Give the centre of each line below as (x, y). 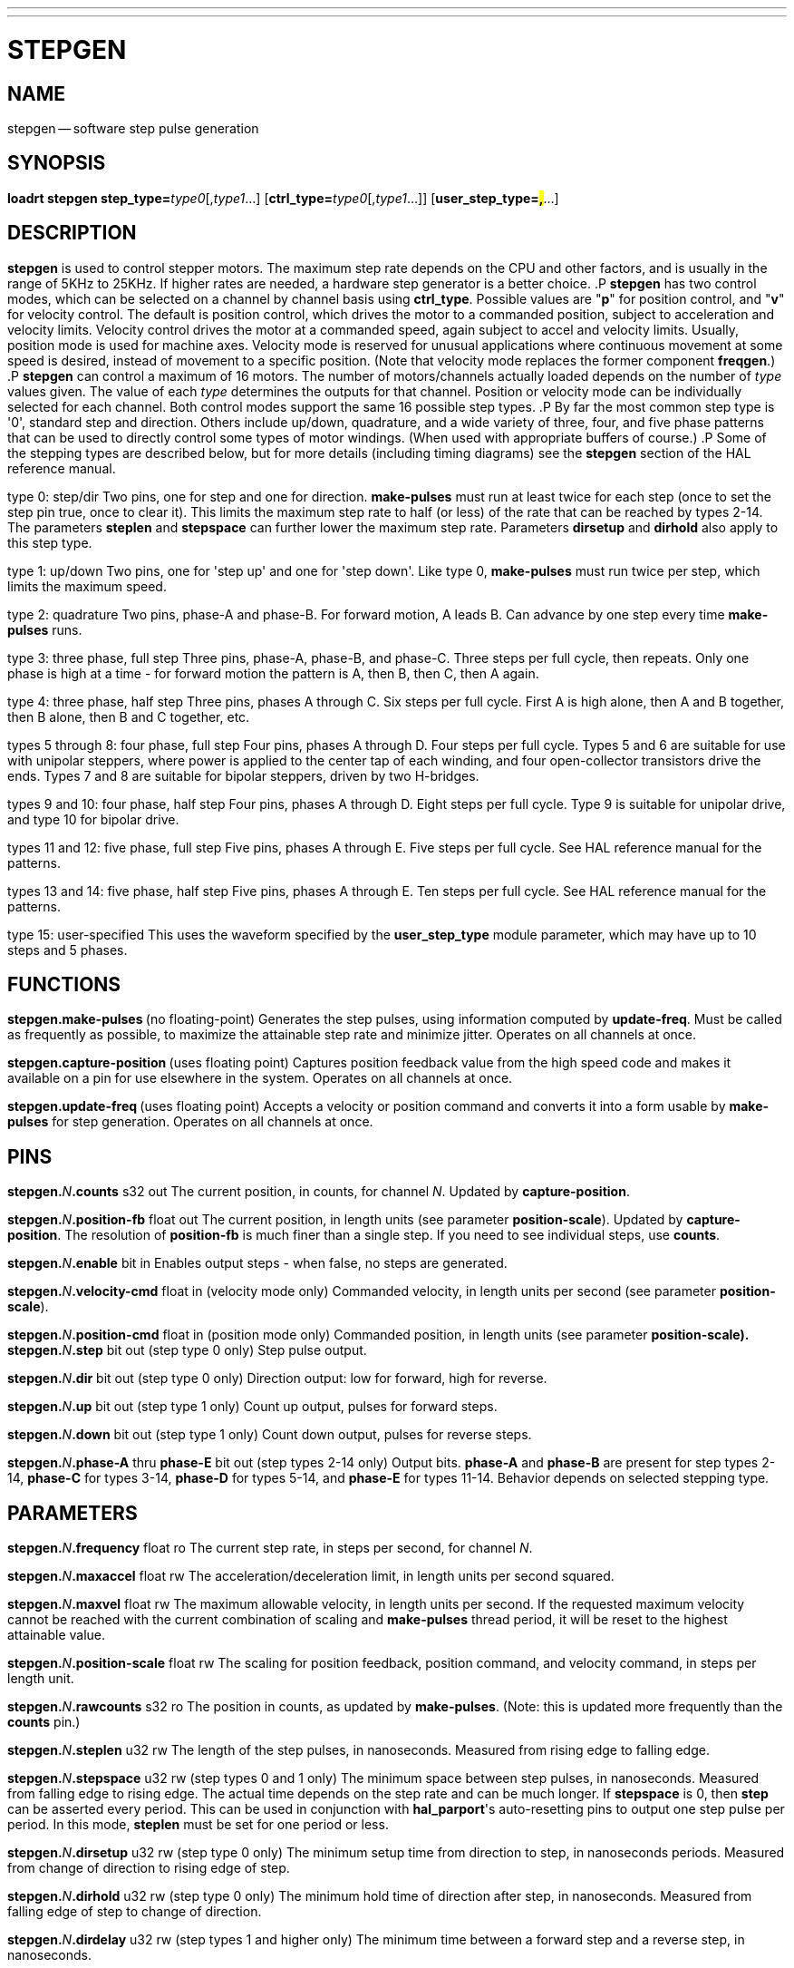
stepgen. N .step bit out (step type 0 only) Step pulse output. (187, 1350)
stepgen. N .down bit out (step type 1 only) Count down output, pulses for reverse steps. (270, 1435)
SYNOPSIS (57, 163)
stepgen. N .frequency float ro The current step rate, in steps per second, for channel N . (270, 1548)
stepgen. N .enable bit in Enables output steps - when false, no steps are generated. (257, 1263)
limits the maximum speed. (87, 586)
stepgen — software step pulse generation (133, 128)
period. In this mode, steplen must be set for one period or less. (198, 1825)
